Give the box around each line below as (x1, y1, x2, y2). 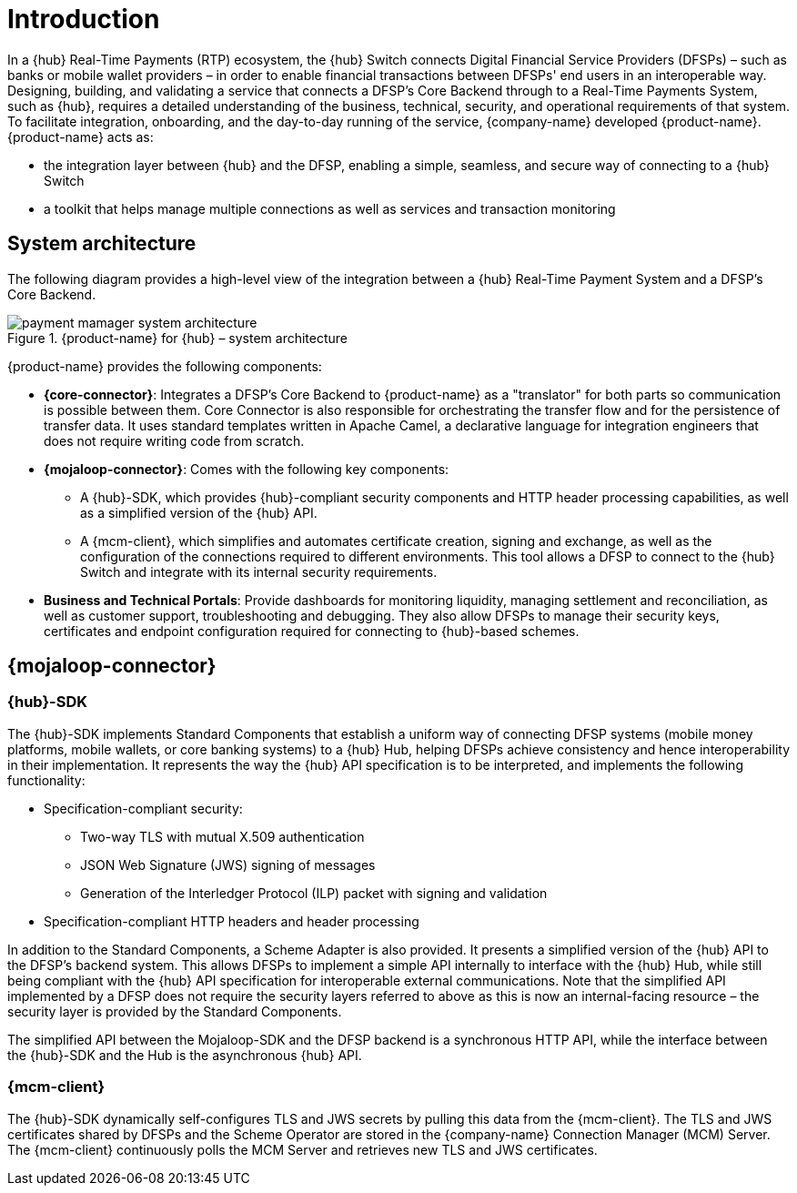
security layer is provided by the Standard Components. (7, 1003, 342, 1019)
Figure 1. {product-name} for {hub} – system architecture (7, 329, 348, 346)
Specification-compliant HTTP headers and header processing (44, 913, 419, 929)
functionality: (7, 772, 86, 788)
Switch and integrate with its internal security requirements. (80, 563, 438, 580)
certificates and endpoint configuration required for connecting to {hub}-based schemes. (44, 622, 580, 639)
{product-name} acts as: (7, 128, 154, 145)
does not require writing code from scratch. (44, 432, 305, 449)
